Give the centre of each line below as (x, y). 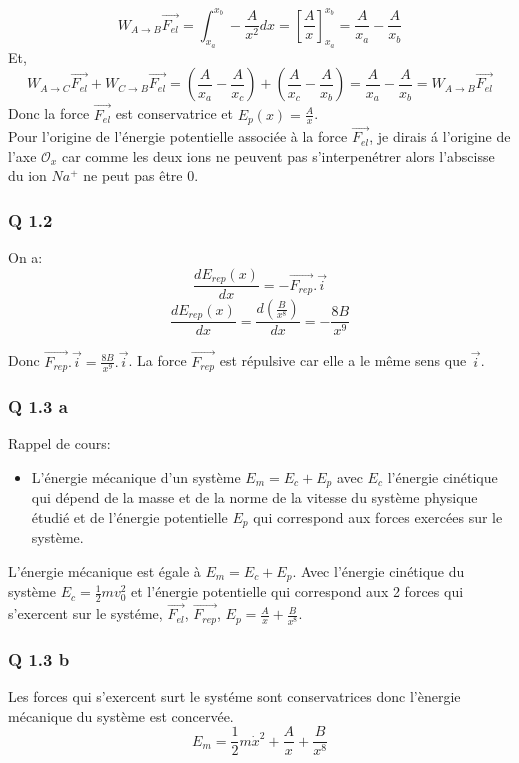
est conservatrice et (174, 113)
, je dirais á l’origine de (440, 136)
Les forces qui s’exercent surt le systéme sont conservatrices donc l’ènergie (234, 696)
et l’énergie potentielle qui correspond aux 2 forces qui (297, 591)
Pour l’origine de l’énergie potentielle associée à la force (178, 136)
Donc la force (49, 113)
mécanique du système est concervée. (121, 715)
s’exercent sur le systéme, (85, 613)
